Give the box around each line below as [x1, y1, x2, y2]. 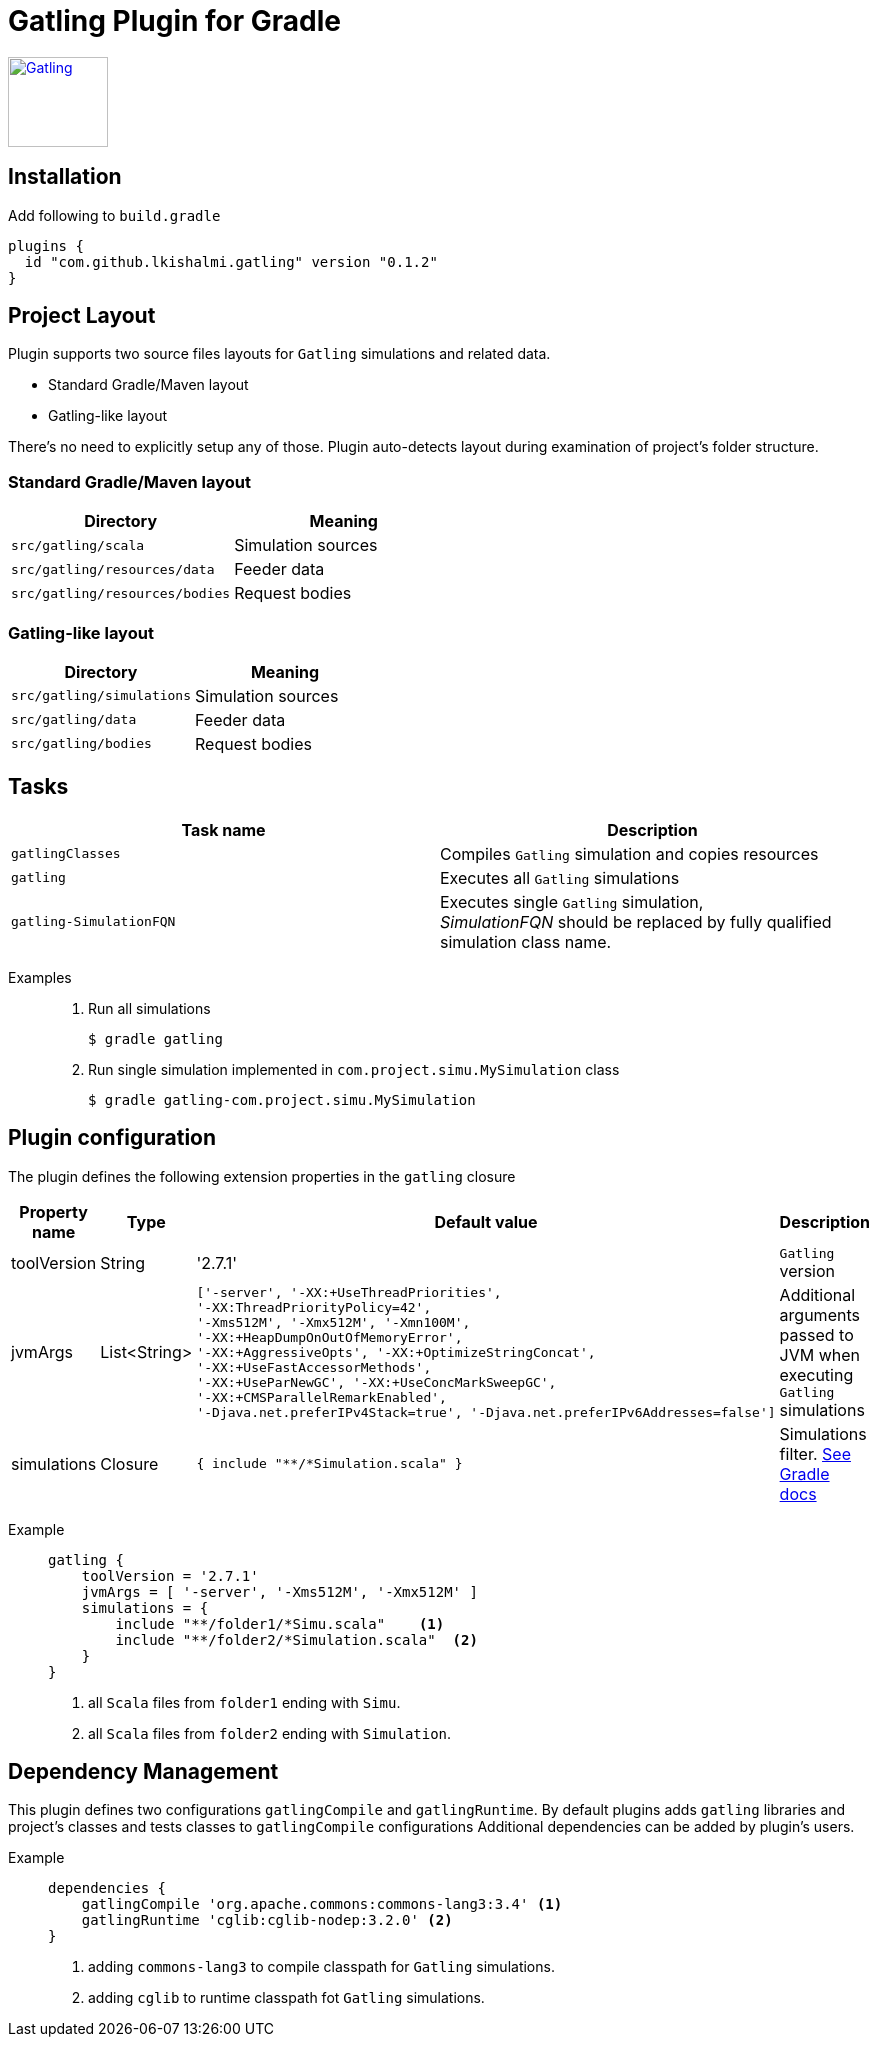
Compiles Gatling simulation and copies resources [440, 843, 819, 864]
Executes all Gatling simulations [440, 867, 680, 888]
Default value [434, 1211, 538, 1232]
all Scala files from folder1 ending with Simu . [88, 1693, 401, 1711]
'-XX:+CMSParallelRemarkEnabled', [196, 1389, 447, 1405]
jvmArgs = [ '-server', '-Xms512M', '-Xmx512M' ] [81, 1583, 478, 1600]
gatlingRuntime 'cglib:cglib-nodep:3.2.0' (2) [81, 1912, 453, 1929]
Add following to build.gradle [8, 206, 221, 224]
